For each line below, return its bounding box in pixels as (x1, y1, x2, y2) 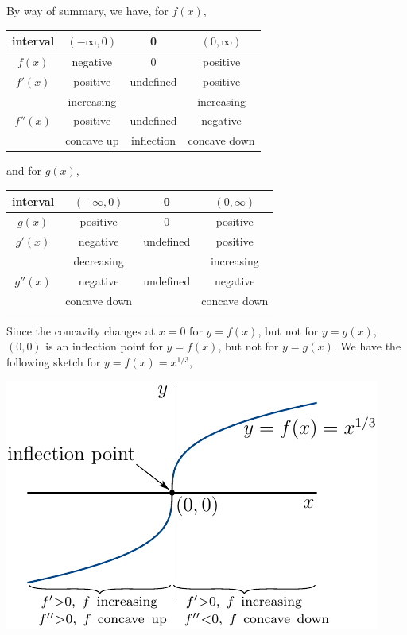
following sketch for (6, 354, 101, 370)
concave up (65, 132, 119, 149)
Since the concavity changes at (6, 322, 156, 339)
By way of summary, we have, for (6, 2, 169, 18)
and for (6, 162, 42, 179)
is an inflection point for (45, 338, 163, 354)
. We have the (333, 338, 401, 354)
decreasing (73, 253, 124, 269)
